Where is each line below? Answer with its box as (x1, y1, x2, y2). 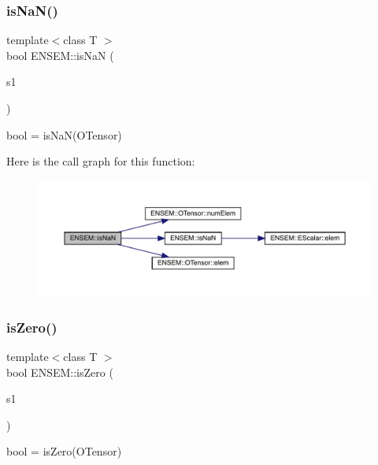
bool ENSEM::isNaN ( (6, 46, 114, 63)
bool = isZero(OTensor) (6, 443, 122, 459)
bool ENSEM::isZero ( (6, 363, 113, 380)
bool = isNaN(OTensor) (6, 126, 122, 143)
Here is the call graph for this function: (6, 153, 195, 169)
